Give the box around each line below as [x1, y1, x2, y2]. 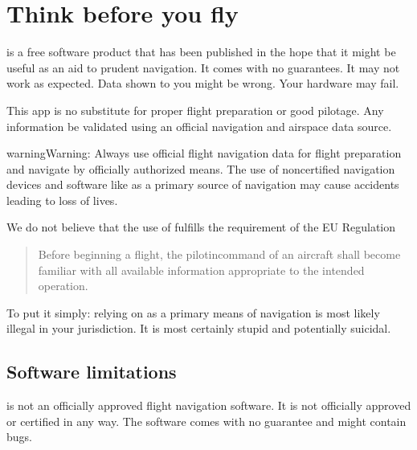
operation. [38, 277, 88, 294]
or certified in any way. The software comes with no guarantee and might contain [6, 412, 407, 429]
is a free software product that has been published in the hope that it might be [6, 43, 396, 60]
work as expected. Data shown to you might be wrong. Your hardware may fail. [6, 75, 399, 92]
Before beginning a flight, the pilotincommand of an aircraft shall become [38, 246, 401, 263]
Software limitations [6, 359, 177, 384]
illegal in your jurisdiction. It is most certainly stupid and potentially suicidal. [6, 320, 391, 337]
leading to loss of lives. [6, 191, 118, 208]
